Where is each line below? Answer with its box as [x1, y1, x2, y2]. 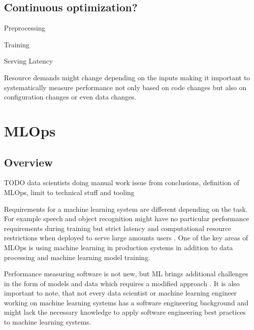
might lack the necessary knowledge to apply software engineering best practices [4, 307, 246, 317]
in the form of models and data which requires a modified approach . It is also [4, 278, 240, 288]
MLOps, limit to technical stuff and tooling [4, 187, 134, 197]
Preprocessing [4, 23, 46, 33]
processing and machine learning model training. [4, 252, 151, 262]
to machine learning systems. [4, 317, 91, 327]
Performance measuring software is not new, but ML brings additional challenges [4, 268, 249, 279]
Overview [4, 154, 53, 169]
